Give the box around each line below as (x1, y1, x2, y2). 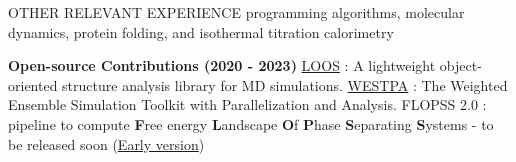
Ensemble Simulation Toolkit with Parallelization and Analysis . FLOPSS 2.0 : (8, 94, 487, 115)
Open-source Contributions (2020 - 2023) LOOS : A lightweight (8, 55, 436, 76)
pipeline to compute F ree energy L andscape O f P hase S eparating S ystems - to (8, 113, 494, 134)
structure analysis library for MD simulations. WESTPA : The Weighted (62, 74, 508, 95)
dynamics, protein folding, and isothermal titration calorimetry (8, 21, 394, 42)
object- (439, 55, 482, 76)
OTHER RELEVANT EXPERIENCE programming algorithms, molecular (8, 2, 465, 22)
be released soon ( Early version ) (8, 133, 205, 154)
